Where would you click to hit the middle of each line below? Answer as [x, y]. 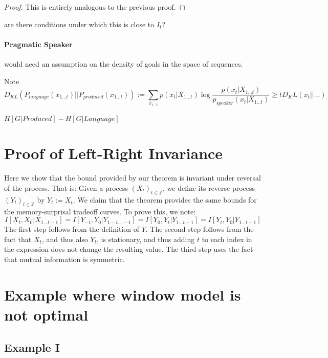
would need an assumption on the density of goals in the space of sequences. [124, 63]
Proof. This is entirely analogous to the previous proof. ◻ [95, 7]
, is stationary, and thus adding [146, 239]
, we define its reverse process [209, 187]
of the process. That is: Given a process [66, 187]
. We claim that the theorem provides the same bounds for [165, 199]
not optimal [46, 314]
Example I [32, 347]
